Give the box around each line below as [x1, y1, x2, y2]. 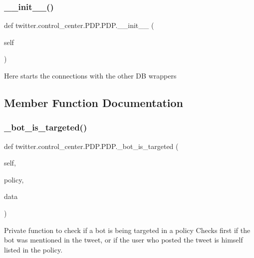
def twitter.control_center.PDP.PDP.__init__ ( [4, 20, 154, 30]
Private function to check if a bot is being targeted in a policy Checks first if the [4, 224, 251, 235]
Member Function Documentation [4, 94, 184, 110]
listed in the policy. [4, 244, 63, 254]
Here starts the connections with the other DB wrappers [4, 70, 177, 80]
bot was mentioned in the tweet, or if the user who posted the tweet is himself [4, 234, 243, 245]
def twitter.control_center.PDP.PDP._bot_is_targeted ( [4, 140, 179, 151]
